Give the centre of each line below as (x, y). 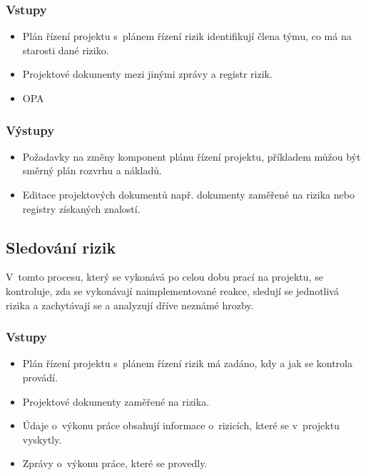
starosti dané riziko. (66, 50)
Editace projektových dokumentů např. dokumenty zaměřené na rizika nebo (188, 194)
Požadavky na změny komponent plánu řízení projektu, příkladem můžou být (192, 156)
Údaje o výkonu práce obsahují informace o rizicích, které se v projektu (181, 425)
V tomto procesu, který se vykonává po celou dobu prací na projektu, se (164, 277)
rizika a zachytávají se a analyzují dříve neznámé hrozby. (130, 305)
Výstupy (30, 130)
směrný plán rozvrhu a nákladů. (92, 170)
